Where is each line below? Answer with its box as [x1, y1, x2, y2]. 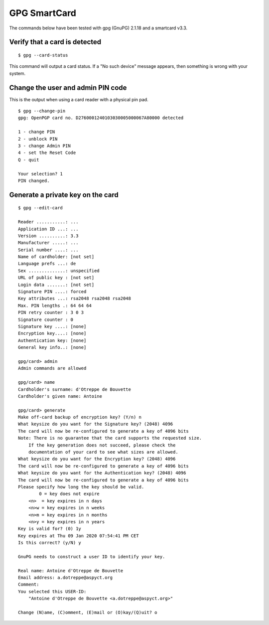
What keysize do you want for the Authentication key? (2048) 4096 [18, 470, 186, 476]
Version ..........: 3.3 [18, 233, 79, 239]
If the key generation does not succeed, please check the [28, 442, 176, 448]
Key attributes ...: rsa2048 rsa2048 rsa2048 [18, 296, 132, 302]
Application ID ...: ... [18, 226, 79, 232]
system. [9, 70, 26, 76]
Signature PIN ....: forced [18, 289, 87, 295]
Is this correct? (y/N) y [18, 540, 82, 546]
